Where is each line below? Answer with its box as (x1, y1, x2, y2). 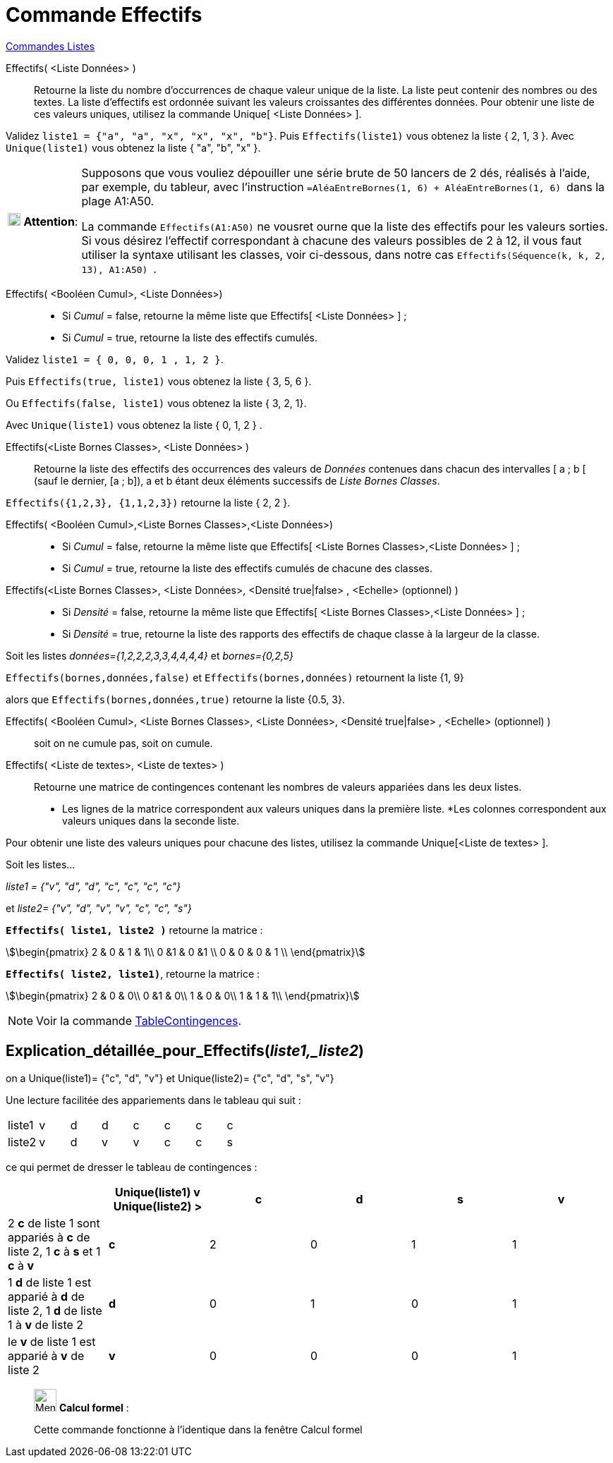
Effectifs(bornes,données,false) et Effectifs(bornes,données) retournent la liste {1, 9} (6, 671, 464, 684)
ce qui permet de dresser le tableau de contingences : (6, 1160, 257, 1173)
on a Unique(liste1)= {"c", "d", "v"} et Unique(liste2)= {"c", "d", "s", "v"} (6, 1072, 334, 1084)
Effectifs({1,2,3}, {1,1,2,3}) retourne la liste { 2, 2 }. (6, 496, 291, 509)
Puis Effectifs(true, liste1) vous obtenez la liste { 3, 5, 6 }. (6, 375, 312, 387)
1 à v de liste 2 (8, 1317, 84, 1332)
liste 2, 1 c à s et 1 (8, 1244, 101, 1258)
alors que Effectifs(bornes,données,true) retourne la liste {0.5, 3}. (6, 693, 345, 705)
